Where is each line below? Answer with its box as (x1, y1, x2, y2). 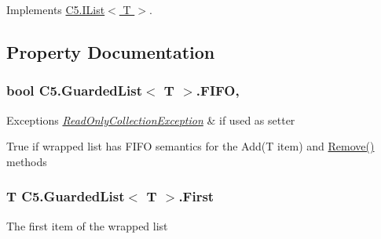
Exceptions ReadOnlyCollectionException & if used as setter (6, 111, 295, 128)
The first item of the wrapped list (6, 217, 168, 234)
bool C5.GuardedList (6, 81, 142, 100)
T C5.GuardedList (6, 186, 125, 206)
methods (6, 153, 47, 169)
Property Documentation (6, 39, 215, 63)
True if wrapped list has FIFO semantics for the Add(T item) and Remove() (6, 138, 375, 154)
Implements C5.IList (6, 2, 105, 17)
